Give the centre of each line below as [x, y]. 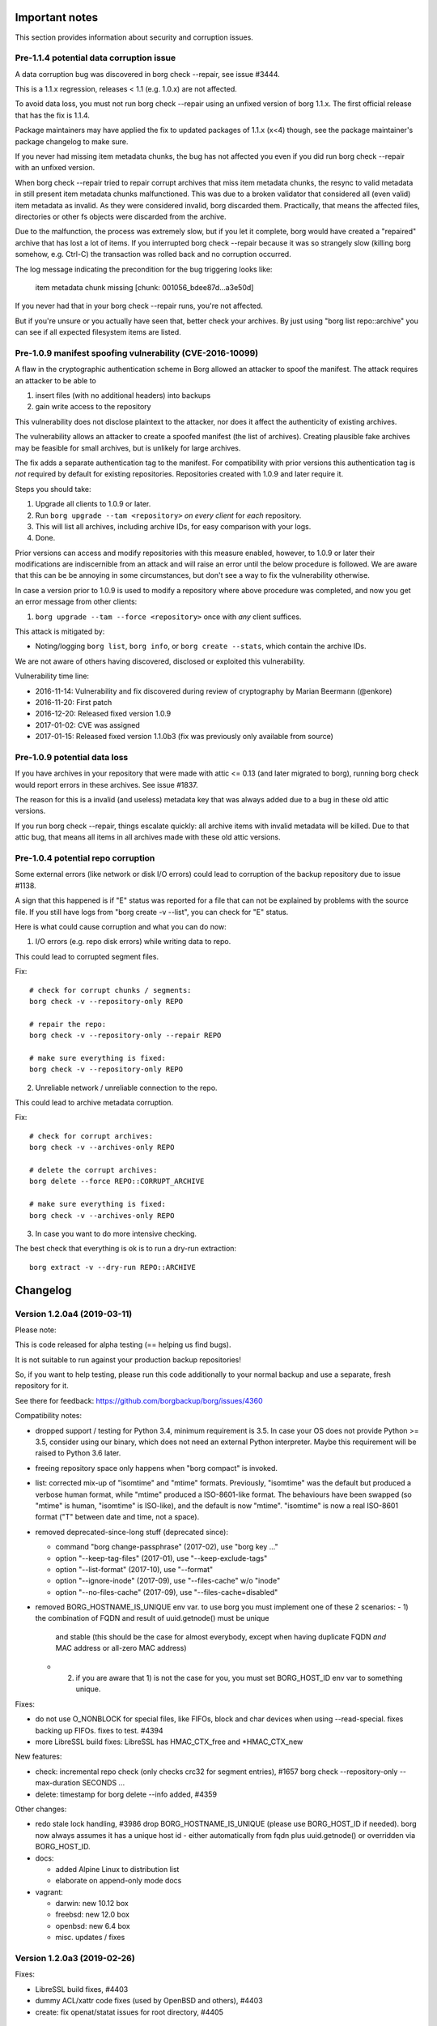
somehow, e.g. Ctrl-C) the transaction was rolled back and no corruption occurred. [153, 254]
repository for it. [42, 1386]
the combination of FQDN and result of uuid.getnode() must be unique [152, 1618]
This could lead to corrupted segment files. [87, 956]
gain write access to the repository [93, 407]
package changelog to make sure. [72, 141]
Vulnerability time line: [52, 676]
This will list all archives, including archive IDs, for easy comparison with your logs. [173, 526]
